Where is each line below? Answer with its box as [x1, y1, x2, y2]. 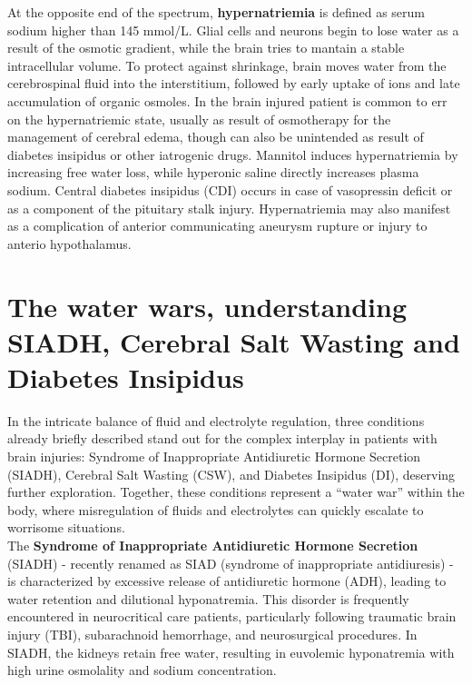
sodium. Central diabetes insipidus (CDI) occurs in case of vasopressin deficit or [7, 180, 453, 199]
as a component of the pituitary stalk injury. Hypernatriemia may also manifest [7, 198, 451, 217]
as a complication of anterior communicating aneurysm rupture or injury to [7, 216, 428, 235]
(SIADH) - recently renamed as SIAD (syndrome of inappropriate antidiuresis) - [7, 553, 454, 572]
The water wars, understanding [7, 287, 408, 324]
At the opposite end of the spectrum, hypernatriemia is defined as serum [7, 3, 426, 21]
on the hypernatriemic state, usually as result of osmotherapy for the [7, 109, 391, 128]
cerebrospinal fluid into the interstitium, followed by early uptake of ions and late [7, 74, 460, 93]
